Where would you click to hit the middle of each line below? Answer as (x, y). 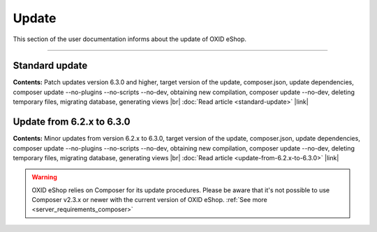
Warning (44, 177)
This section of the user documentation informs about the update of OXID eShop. (130, 39)
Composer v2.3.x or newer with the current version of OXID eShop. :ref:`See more (150, 200)
